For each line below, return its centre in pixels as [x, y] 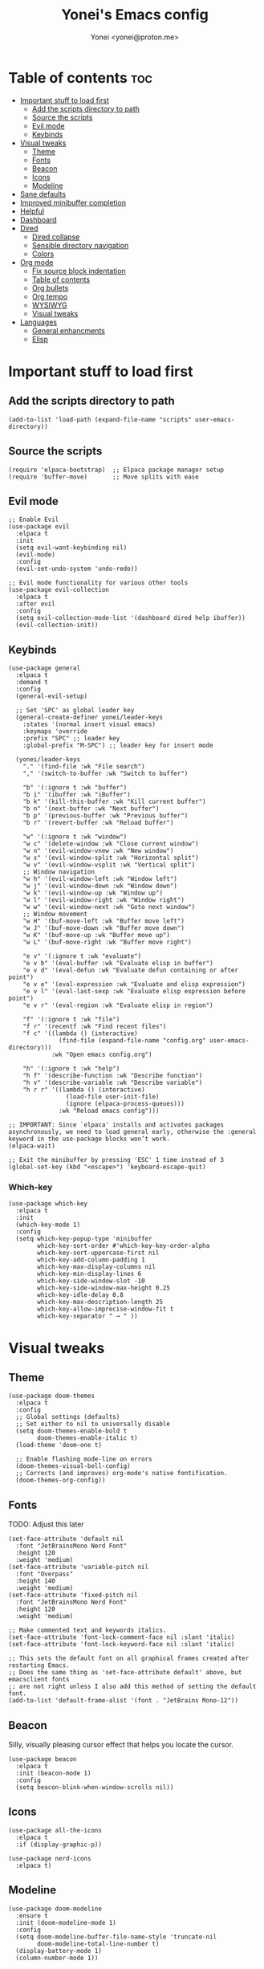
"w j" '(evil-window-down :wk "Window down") [100, 886]
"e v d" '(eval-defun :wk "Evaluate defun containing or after [131, 970]
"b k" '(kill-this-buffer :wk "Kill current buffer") [114, 802]
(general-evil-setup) [52, 696]
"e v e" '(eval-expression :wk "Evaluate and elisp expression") [134, 984]
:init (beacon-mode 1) [53, 1773]
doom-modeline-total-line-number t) [98, 1944]
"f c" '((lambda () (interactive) [80, 1033]
